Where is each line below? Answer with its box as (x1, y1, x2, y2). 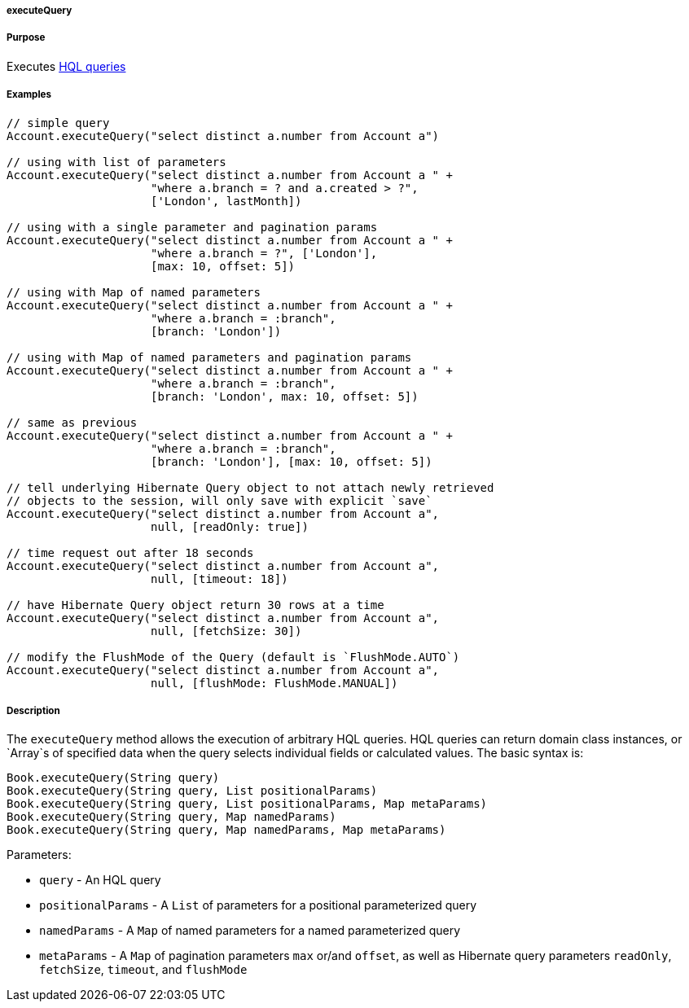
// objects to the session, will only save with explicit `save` (7, 493, 432, 507)
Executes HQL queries (7, 59, 126, 73)
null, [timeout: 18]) (151, 572, 288, 585)
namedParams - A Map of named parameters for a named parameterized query (39, 923, 461, 938)
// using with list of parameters (7, 155, 226, 169)
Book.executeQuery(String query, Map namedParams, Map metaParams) (7, 823, 446, 837)
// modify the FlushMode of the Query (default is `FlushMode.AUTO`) (7, 650, 460, 664)
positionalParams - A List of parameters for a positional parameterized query (39, 898, 477, 913)
